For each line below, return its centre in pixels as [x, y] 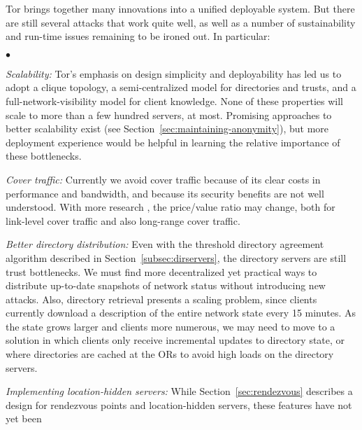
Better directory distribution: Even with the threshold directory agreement [165, 244]
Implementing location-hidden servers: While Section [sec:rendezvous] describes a [179, 391]
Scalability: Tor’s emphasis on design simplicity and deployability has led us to [174, 73]
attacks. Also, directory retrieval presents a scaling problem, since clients [161, 299]
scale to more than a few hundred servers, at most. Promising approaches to [169, 115]
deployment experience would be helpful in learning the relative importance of [173, 142]
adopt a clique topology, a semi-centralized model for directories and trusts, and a [181, 87]
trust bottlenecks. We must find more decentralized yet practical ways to [161, 271]
